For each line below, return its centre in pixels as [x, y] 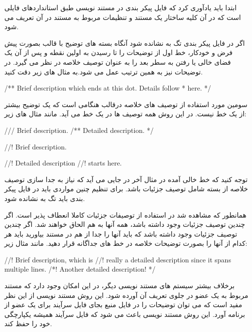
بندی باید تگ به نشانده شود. [45, 198]
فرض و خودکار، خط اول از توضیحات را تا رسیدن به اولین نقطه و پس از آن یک [118, 52]
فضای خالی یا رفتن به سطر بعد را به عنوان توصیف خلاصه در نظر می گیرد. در [118, 62]
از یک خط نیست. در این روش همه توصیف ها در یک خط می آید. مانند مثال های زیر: [126, 114]
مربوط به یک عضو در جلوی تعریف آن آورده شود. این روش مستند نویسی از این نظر [126, 295]
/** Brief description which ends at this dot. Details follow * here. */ [108, 88]
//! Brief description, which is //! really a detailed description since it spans [118, 259]
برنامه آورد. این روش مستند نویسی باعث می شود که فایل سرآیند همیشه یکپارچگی [125, 314]
